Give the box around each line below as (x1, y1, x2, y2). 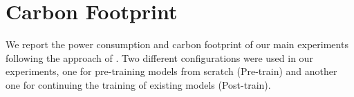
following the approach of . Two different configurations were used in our (6, 50, 313, 65)
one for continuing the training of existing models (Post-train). (6, 77, 271, 91)
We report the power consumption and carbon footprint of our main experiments (6, 37, 348, 52)
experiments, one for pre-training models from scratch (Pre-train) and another (6, 64, 337, 78)
